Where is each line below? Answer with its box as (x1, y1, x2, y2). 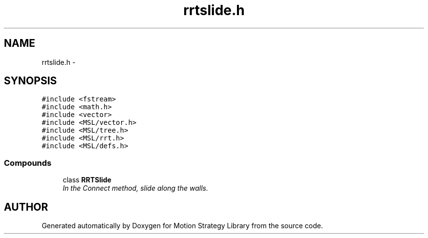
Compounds (4, 158, 52, 168)
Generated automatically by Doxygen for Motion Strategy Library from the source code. (42, 221, 323, 230)
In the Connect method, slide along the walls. (63, 184, 208, 193)
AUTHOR (4, 200, 48, 213)
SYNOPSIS (4, 75, 57, 87)
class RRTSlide (63, 176, 111, 184)
